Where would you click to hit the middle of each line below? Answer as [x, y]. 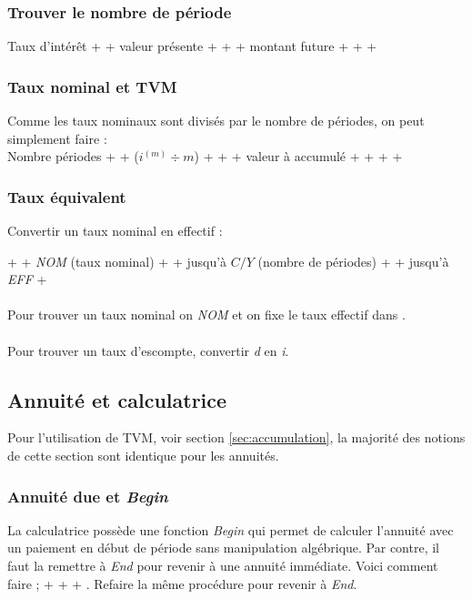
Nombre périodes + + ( [73, 156]
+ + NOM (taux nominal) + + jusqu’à [117, 261]
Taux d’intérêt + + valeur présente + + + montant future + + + [192, 46]
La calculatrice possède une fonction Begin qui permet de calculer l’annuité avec [231, 529]
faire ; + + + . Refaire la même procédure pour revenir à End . [182, 583]
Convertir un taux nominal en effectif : [115, 231]
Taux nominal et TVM [92, 86]
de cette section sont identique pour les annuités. [143, 455]
